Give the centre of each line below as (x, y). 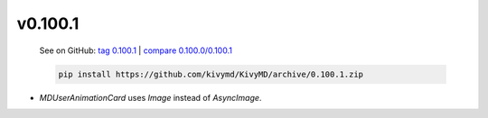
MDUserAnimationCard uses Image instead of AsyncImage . (150, 97)
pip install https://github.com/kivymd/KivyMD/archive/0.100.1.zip (211, 74)
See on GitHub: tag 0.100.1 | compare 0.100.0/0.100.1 (136, 50)
